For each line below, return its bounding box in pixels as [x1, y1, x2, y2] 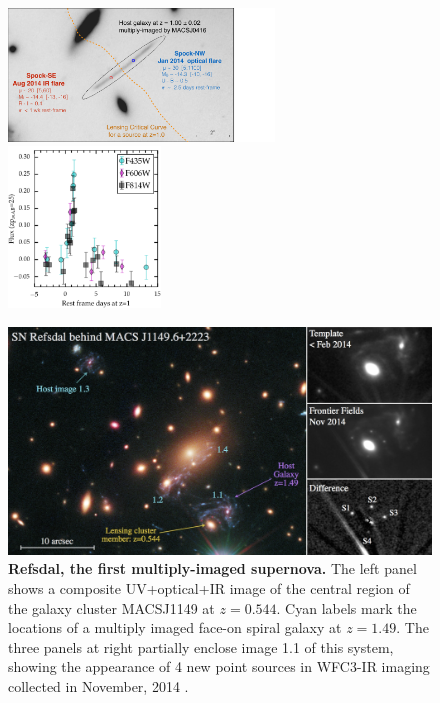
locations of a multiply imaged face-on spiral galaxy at [8, 617, 342, 638]
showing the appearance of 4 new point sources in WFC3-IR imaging [8, 656, 430, 677]
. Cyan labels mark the [276, 597, 417, 618]
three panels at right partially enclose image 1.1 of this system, [8, 636, 394, 657]
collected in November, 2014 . [8, 675, 189, 696]
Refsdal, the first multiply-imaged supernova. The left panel [8, 558, 417, 579]
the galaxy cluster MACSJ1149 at [8, 597, 215, 618]
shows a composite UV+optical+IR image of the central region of [8, 578, 410, 599]
